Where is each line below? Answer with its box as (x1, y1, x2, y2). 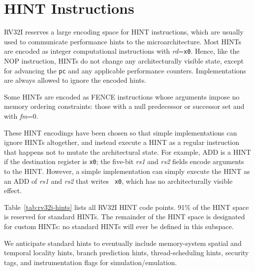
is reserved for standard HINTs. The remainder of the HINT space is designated (4, 211, 245, 222)
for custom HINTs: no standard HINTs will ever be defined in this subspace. (4, 221, 234, 232)
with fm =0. (4, 111, 38, 121)
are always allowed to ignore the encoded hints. (4, 75, 147, 85)
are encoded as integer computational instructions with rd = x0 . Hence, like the (4, 46, 240, 56)
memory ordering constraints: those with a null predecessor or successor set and (4, 101, 245, 111)
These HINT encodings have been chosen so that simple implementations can (4, 127, 237, 137)
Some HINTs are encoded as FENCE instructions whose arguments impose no (4, 91, 240, 102)
